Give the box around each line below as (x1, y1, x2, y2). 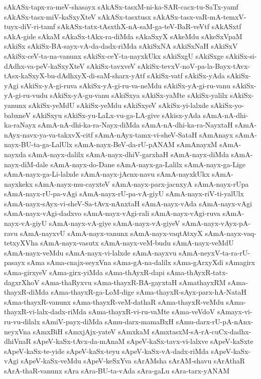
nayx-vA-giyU (4, 218, 47, 228)
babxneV (4, 109, 31, 120)
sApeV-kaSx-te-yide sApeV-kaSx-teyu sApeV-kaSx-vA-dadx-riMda (4, 345, 209, 356)
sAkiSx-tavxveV (87, 60, 136, 71)
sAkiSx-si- (226, 50, 257, 61)
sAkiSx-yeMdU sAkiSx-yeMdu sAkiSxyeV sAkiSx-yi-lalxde (29, 99, 209, 110)
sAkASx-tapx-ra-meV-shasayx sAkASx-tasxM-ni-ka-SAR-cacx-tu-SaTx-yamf (4, 2, 238, 12)
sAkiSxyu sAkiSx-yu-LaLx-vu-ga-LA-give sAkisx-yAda (33, 109, 201, 120)
